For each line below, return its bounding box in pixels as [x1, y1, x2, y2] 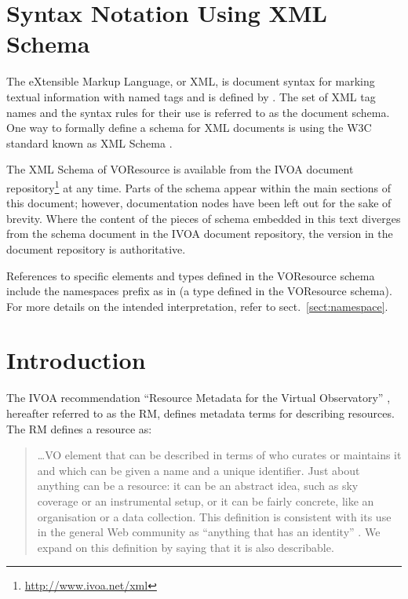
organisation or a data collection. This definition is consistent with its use [37, 508, 392, 524]
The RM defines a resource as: [6, 420, 152, 436]
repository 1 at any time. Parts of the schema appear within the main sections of [6, 177, 391, 195]
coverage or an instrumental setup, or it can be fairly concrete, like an [37, 492, 374, 509]
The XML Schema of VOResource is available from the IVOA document [6, 161, 354, 177]
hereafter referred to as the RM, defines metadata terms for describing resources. [6, 405, 395, 421]
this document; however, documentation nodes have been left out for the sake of [6, 195, 392, 211]
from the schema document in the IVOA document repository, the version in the [6, 225, 393, 242]
